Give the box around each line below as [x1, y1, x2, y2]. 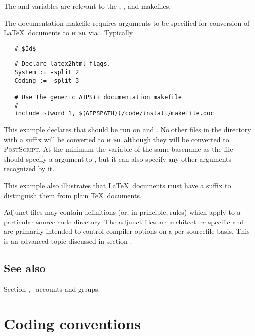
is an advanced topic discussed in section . [4, 235, 132, 246]
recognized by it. [4, 163, 55, 174]
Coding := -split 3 [14, 77, 79, 84]
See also [4, 260, 46, 275]
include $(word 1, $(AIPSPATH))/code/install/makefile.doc [14, 110, 214, 117]
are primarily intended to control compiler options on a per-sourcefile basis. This [4, 226, 250, 236]
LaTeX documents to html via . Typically [4, 27, 133, 38]
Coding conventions [4, 313, 141, 333]
